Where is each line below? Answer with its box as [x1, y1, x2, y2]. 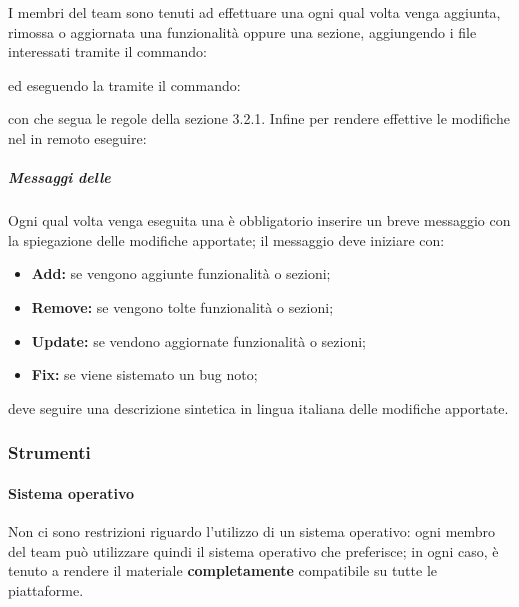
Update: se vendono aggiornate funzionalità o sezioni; [31, 330, 366, 351]
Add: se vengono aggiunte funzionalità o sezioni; [31, 263, 331, 284]
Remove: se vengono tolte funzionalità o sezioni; [31, 296, 334, 317]
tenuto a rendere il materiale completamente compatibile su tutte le [8, 560, 437, 581]
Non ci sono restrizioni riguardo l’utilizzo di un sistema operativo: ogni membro [8, 520, 496, 541]
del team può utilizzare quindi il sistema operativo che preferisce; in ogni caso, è [8, 540, 499, 561]
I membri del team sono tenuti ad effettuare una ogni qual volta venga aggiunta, [8, 2, 501, 22]
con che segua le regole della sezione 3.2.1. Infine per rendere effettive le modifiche [8, 108, 510, 129]
